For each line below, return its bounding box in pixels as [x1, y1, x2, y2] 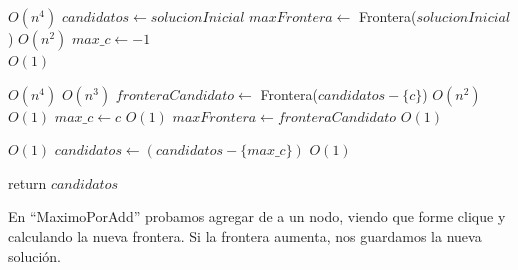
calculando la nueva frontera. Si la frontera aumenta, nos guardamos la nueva [8, 225, 482, 246]
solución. [8, 245, 61, 266]
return [8, 172, 47, 193]
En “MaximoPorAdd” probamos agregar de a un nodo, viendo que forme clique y [8, 206, 506, 227]
